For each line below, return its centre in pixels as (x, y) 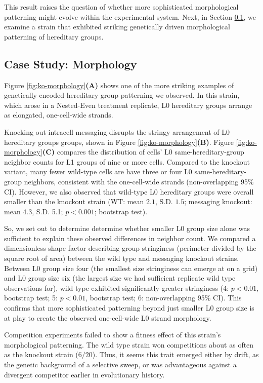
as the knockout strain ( (41, 354)
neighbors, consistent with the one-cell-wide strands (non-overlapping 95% (139, 181)
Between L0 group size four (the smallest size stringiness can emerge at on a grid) (131, 268)
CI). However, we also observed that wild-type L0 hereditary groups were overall (129, 191)
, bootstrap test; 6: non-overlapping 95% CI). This (164, 298)
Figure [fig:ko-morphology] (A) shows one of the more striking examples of (119, 85)
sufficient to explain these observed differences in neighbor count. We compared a (130, 238)
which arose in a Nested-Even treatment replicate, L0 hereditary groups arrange (128, 105)
